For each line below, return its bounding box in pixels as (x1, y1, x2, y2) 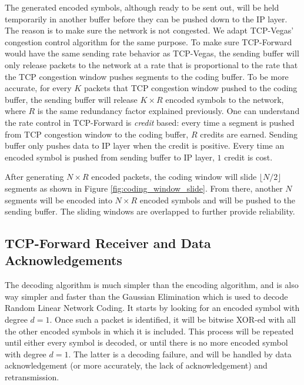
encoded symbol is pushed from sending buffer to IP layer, (5, 150, 215, 163)
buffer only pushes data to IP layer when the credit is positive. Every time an (5, 139, 285, 152)
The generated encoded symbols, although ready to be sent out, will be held (5, 1, 279, 13)
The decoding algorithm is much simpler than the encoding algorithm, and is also (5, 279, 299, 291)
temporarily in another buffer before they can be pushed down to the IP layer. (5, 12, 288, 25)
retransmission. (5, 371, 59, 383)
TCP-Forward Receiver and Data (5, 234, 211, 252)
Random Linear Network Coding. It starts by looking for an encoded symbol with (5, 302, 300, 314)
